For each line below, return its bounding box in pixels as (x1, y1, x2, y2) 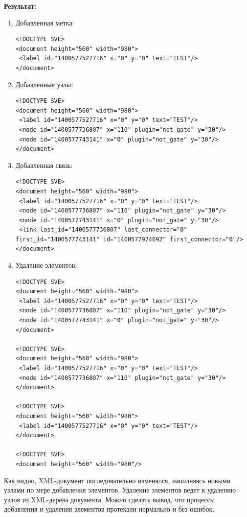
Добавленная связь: (15, 160, 73, 170)
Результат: (4, 1, 37, 11)
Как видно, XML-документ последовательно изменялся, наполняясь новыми (4, 475, 231, 485)
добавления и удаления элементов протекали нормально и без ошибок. (4, 504, 215, 514)
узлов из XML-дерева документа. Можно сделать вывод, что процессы (4, 494, 215, 504)
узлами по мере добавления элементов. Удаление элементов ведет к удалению (4, 485, 236, 495)
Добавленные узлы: (15, 79, 73, 89)
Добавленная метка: (15, 17, 74, 27)
